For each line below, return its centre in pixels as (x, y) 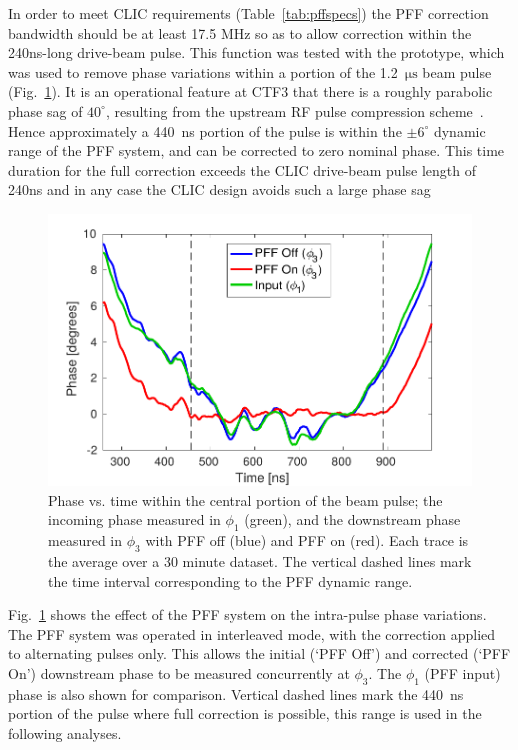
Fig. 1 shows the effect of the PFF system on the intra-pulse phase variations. (247, 614)
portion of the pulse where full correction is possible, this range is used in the (245, 713)
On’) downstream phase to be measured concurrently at (179, 672)
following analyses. (65, 732)
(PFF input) (462, 672)
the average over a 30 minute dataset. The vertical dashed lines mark (260, 560)
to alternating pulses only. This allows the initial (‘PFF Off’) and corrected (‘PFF (259, 653)
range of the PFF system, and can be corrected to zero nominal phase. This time (256, 150)
